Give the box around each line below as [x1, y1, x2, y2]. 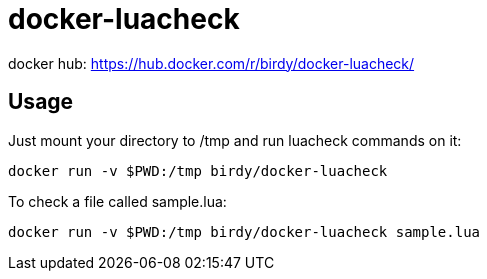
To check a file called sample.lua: [8, 192, 227, 210]
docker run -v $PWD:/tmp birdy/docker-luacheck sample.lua [8, 223, 481, 240]
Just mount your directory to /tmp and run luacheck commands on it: [8, 131, 462, 149]
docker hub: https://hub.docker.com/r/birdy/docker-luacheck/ [8, 54, 415, 72]
